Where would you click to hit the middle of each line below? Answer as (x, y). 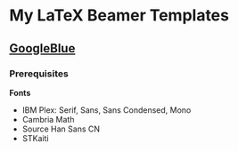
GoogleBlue (42, 48)
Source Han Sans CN (61, 129)
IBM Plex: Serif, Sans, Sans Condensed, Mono (107, 110)
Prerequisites (39, 74)
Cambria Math (48, 119)
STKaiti (35, 138)
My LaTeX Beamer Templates (119, 16)
